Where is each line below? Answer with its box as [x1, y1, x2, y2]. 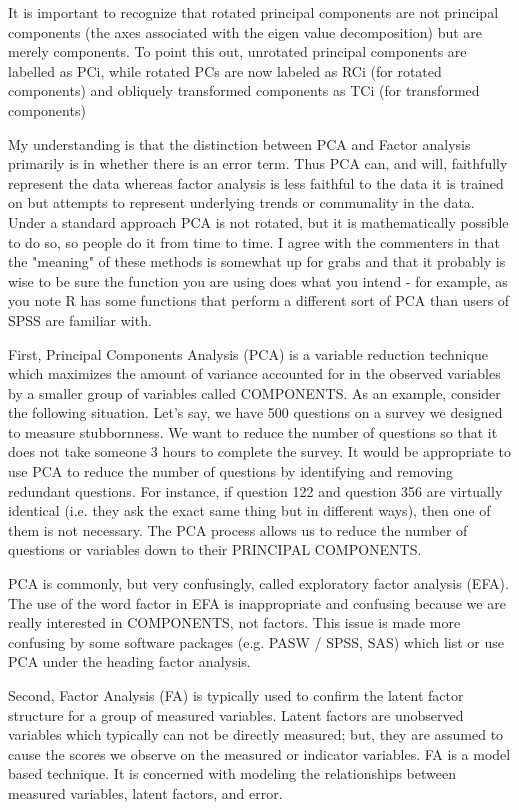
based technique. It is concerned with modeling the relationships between [8, 763, 456, 784]
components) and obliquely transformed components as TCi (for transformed [8, 80, 480, 101]
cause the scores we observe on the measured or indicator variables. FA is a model [8, 743, 511, 764]
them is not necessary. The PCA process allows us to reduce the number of [8, 519, 468, 540]
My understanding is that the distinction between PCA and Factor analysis [8, 133, 471, 154]
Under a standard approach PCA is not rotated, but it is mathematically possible [8, 211, 509, 232]
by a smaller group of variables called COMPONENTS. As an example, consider [8, 382, 501, 403]
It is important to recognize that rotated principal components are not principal [8, 2, 499, 22]
